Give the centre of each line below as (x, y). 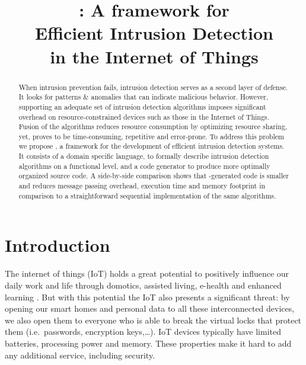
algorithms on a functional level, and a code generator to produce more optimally (144, 166)
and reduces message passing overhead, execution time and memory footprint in (142, 186)
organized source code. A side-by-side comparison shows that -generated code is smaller (154, 176)
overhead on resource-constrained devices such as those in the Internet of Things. (144, 116)
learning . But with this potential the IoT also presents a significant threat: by (147, 297)
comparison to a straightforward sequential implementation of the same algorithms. (147, 195)
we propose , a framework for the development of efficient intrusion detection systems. (152, 146)
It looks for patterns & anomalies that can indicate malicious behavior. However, (144, 97)
